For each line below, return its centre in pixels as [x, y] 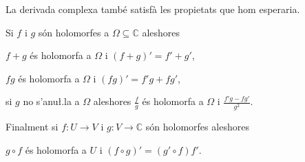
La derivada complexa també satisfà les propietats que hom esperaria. [153, 9]
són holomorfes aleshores [197, 127]
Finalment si [32, 127]
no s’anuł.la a [51, 101]
